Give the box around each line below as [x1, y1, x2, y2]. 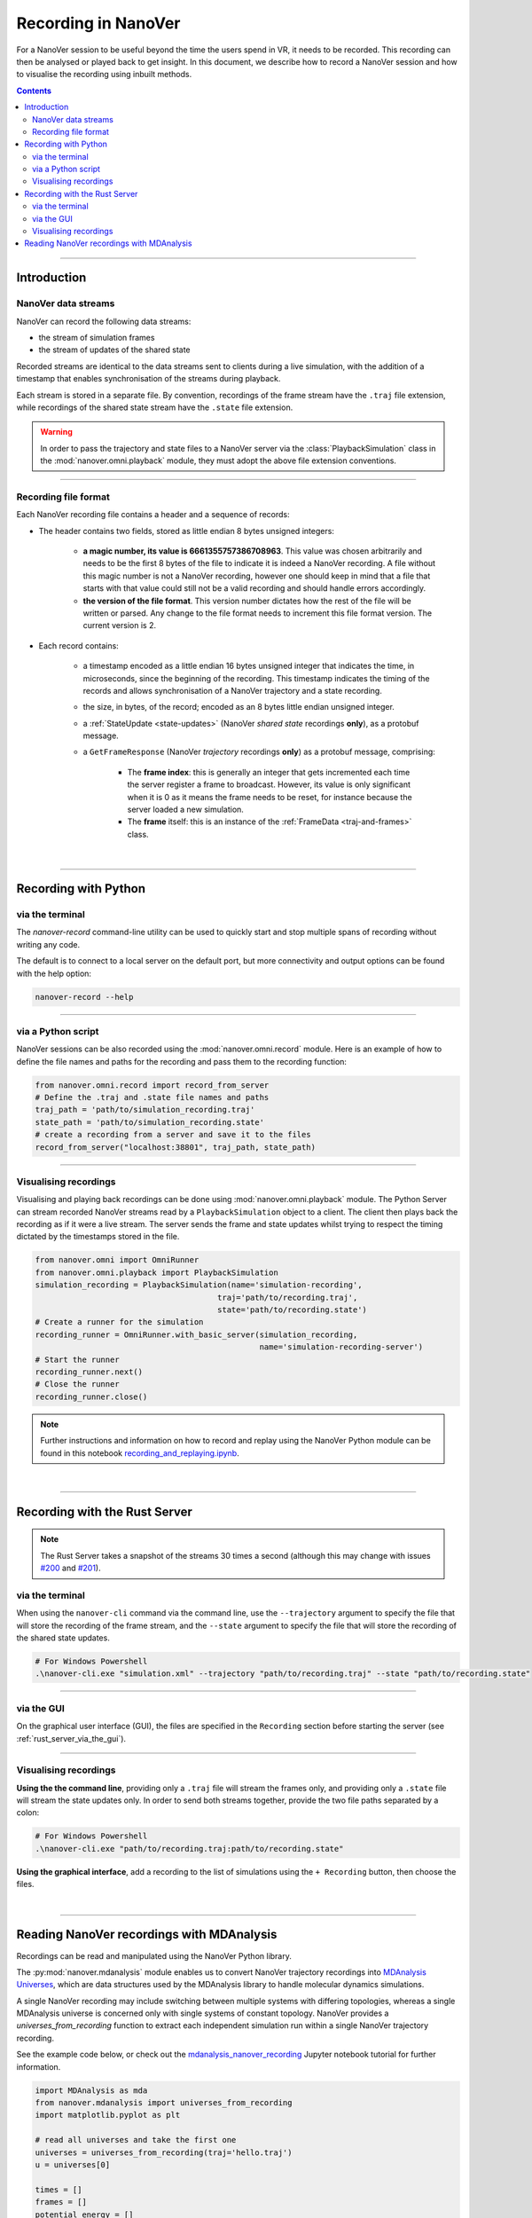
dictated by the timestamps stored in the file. [16, 1231, 180, 1242]
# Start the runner [35, 1354, 120, 1365]
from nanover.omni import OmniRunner [35, 1255, 199, 1265]
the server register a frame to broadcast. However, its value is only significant [127, 779, 411, 790]
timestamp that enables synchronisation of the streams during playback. [16, 374, 281, 384]
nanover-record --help [35, 992, 134, 1002]
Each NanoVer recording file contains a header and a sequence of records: [16, 509, 290, 520]
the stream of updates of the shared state [38, 344, 191, 355]
